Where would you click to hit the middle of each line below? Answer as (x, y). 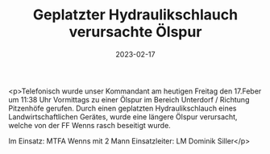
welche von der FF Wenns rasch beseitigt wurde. (89, 125)
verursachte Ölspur (135, 32)
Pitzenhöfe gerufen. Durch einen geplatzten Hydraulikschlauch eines (123, 108)
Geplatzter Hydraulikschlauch (135, 15)
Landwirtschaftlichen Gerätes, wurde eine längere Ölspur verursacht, (123, 117)
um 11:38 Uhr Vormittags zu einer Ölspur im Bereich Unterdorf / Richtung (129, 99)
